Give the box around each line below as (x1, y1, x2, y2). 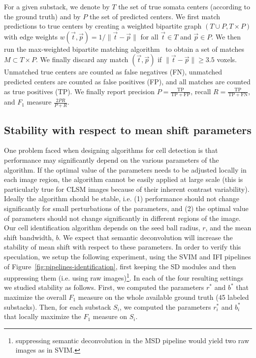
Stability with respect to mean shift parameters (4, 122, 252, 137)
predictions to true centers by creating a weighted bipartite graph (4, 21, 202, 31)
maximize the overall (4, 291, 66, 302)
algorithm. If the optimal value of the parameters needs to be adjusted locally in (4, 164, 247, 175)
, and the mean (205, 222, 252, 233)
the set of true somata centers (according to (118, 1, 251, 11)
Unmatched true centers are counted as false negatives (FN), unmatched (4, 67, 223, 77)
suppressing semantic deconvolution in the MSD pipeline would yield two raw (15, 335, 250, 345)
